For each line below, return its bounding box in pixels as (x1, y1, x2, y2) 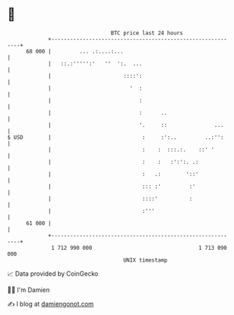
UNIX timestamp (123, 256, 168, 264)
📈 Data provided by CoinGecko (7, 269, 99, 278)
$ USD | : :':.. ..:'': (7, 133, 224, 141)
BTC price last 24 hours (111, 29, 184, 36)
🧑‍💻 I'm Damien (7, 286, 50, 294)
